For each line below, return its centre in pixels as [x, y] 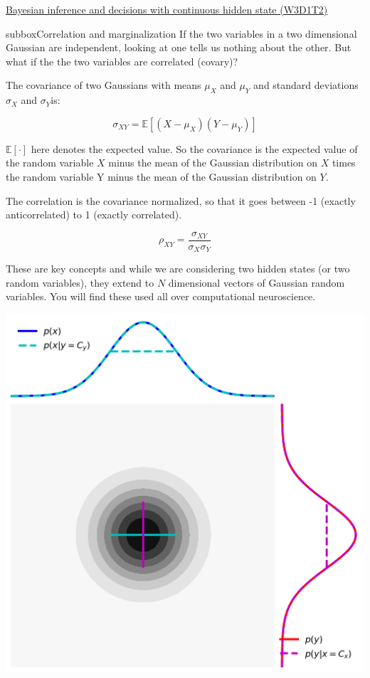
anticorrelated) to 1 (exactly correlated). [94, 214]
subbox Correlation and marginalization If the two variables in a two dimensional [181, 33]
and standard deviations [306, 85]
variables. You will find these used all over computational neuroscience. [161, 296]
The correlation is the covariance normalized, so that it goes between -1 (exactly [181, 200]
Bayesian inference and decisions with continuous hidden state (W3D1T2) [167, 9]
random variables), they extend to [80, 282]
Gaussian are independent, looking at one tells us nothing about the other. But [179, 47]
